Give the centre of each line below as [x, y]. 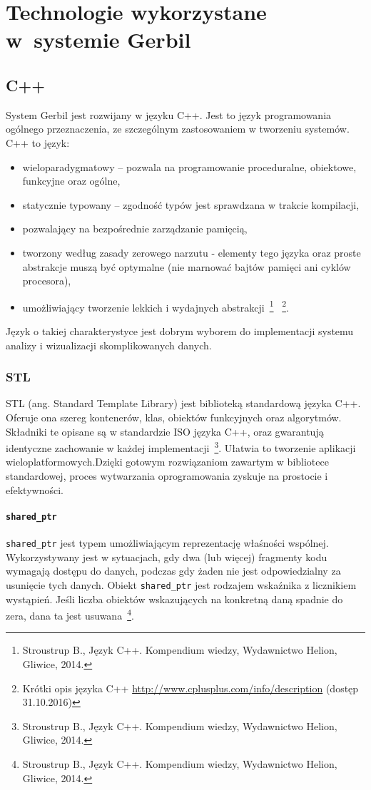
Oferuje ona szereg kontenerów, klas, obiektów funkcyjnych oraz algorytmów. [174, 417]
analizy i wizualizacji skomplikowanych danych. [109, 345]
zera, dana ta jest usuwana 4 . [70, 614]
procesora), [47, 281]
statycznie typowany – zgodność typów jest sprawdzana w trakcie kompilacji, [191, 204]
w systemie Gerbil [98, 40]
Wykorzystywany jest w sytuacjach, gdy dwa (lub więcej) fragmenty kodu [167, 556]
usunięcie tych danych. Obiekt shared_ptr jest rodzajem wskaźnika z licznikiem [181, 584]
